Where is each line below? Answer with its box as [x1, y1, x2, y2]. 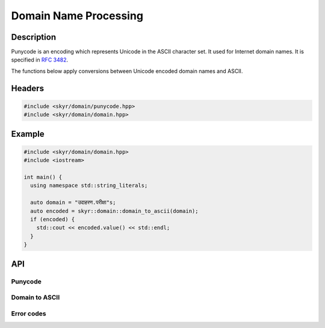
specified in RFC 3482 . [11, 56, 69, 63]
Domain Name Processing [11, 9, 144, 22]
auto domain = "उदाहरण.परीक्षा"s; [30, 199, 116, 206]
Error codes [11, 309, 46, 318]
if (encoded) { [30, 216, 75, 222]
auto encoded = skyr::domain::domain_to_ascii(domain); [30, 207, 199, 214]
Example [11, 128, 45, 139]
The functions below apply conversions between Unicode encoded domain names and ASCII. [11, 67, 243, 75]
